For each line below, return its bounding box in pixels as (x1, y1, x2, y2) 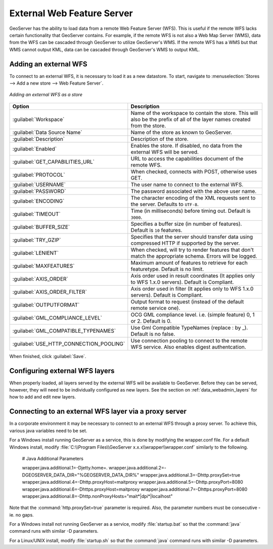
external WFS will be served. (130, 148, 199, 155)
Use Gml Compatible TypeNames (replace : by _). (130, 324, 248, 331)
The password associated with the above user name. (130, 187, 257, 194)
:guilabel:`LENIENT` (12, 249, 59, 256)
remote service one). (130, 304, 180, 311)
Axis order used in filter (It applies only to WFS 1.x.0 (130, 285, 254, 292)
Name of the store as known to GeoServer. (130, 129, 233, 136)
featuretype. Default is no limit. (130, 265, 204, 272)
